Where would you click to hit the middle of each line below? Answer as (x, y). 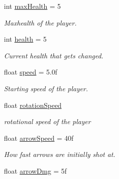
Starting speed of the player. (46, 88)
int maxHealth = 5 (32, 6)
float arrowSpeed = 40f (39, 138)
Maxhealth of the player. (40, 22)
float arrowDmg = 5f (35, 170)
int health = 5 (25, 39)
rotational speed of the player (47, 121)
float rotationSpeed (33, 105)
